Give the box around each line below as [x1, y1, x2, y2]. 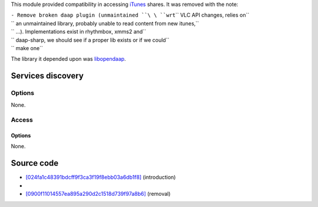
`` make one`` [11, 44, 44, 51]
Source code [11, 158, 59, 168]
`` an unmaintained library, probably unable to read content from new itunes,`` [11, 19, 200, 27]
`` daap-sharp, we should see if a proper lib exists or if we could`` [11, 36, 170, 44]
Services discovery [11, 71, 84, 81]
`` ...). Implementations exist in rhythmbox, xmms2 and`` [11, 28, 147, 35]
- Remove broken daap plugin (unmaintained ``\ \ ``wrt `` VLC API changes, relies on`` [11, 12, 250, 19]
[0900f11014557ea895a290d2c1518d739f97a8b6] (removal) [25, 190, 171, 198]
